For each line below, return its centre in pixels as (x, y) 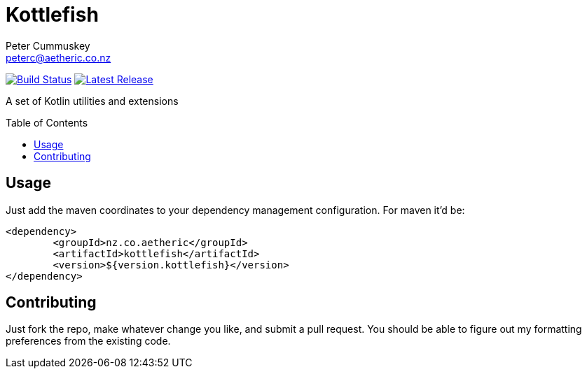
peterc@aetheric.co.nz (58, 57)
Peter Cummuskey (48, 45)
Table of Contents (47, 122)
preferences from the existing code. (88, 341)
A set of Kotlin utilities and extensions (92, 101)
